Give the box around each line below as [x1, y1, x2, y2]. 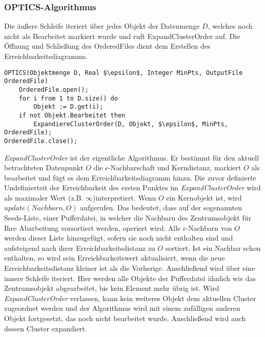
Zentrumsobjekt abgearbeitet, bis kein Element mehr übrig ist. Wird [4, 283, 219, 293]
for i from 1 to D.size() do [18, 94, 118, 102]
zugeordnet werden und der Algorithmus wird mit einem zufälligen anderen [4, 303, 240, 313]
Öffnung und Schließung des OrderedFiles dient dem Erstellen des [4, 41, 211, 51]
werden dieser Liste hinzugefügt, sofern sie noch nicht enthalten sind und [4, 232, 233, 243]
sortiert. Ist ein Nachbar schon [165, 242, 261, 253]
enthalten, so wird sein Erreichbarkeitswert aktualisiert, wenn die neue [4, 252, 225, 263]
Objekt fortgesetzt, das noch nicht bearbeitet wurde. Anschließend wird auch [4, 313, 246, 323]
